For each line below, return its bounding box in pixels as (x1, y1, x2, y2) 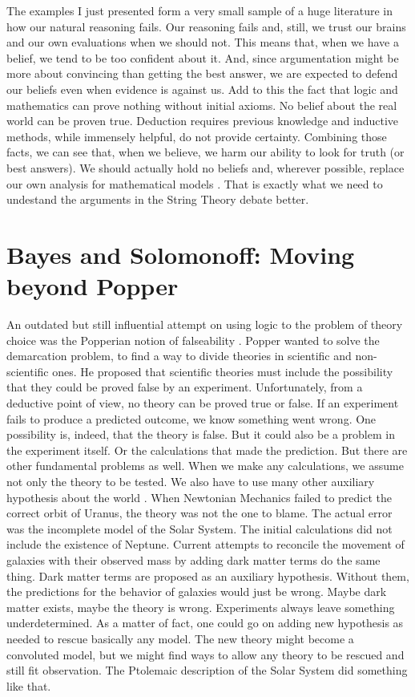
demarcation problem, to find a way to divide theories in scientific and (6, 347, 352, 364)
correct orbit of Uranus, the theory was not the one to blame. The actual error (6, 505, 393, 521)
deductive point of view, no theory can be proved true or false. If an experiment (6, 395, 399, 411)
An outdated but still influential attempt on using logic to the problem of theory (6, 316, 403, 333)
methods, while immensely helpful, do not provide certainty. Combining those (6, 128, 387, 144)
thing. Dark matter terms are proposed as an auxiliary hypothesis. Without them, (6, 567, 409, 584)
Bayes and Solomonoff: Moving (6, 237, 355, 270)
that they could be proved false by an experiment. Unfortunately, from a (6, 379, 363, 395)
